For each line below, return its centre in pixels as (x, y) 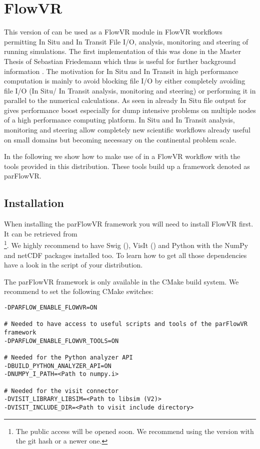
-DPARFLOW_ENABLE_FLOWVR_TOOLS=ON (61, 341)
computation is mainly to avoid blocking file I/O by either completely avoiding (125, 81)
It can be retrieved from (41, 233)
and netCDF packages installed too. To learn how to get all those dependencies (125, 255)
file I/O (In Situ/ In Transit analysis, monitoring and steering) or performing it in (130, 90)
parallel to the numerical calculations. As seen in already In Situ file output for (125, 100)
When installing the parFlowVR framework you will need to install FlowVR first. (129, 224)
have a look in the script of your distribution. (73, 265)
